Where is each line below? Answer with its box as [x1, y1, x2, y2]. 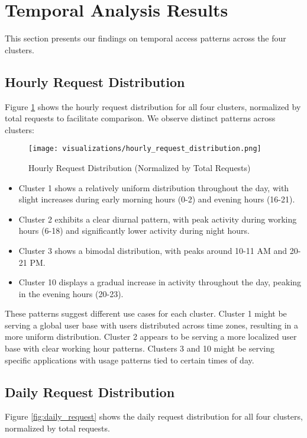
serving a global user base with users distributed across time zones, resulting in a [5, 318, 299, 331]
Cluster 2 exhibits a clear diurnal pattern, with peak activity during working [18, 212, 297, 225]
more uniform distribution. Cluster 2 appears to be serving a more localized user [5, 330, 297, 343]
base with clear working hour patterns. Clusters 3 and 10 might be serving [5, 342, 275, 355]
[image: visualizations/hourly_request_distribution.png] [28, 144, 261, 153]
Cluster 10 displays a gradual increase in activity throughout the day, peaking [18, 276, 302, 288]
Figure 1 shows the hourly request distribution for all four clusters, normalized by [5, 100, 301, 112]
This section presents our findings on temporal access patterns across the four [5, 32, 286, 44]
